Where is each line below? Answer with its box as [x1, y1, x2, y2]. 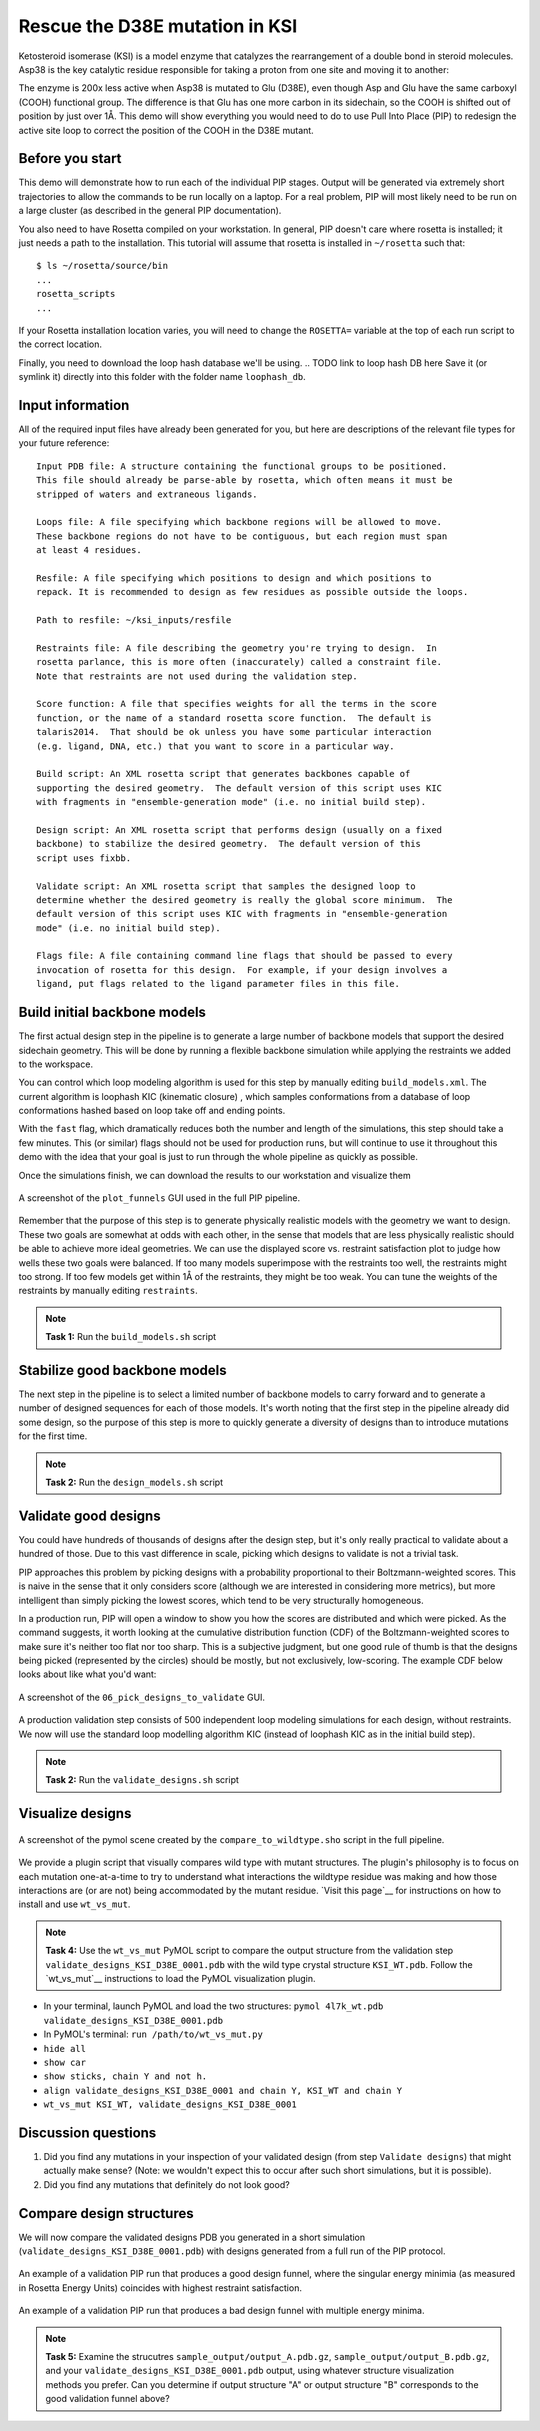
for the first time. [18, 1430, 88, 1442]
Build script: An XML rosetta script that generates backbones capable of [36, 768, 411, 780]
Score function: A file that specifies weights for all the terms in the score [36, 698, 437, 710]
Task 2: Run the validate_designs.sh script [45, 1774, 240, 1786]
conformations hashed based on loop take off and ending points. [18, 1105, 286, 1117]
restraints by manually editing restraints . [18, 1285, 199, 1297]
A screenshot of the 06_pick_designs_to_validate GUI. [18, 1691, 265, 1703]
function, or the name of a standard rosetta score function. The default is [36, 712, 432, 724]
